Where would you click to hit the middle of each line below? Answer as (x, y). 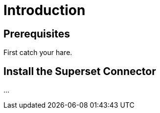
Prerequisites (37, 34)
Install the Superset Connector (80, 71)
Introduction (45, 10)
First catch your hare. (38, 53)
